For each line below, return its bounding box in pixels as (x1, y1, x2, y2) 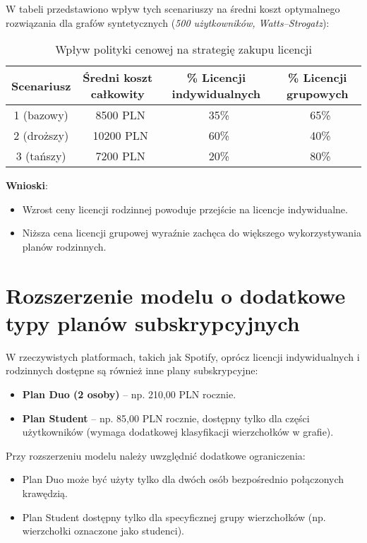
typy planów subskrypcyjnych (6, 308, 300, 337)
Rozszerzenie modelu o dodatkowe (6, 280, 346, 309)
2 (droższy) (13, 127, 69, 144)
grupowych (287, 85, 349, 102)
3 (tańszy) (16, 148, 66, 165)
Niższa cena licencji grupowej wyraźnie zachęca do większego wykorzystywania (22, 225, 361, 240)
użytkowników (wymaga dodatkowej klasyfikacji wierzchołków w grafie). (22, 424, 334, 439)
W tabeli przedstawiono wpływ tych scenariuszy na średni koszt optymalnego (6, 1, 340, 16)
